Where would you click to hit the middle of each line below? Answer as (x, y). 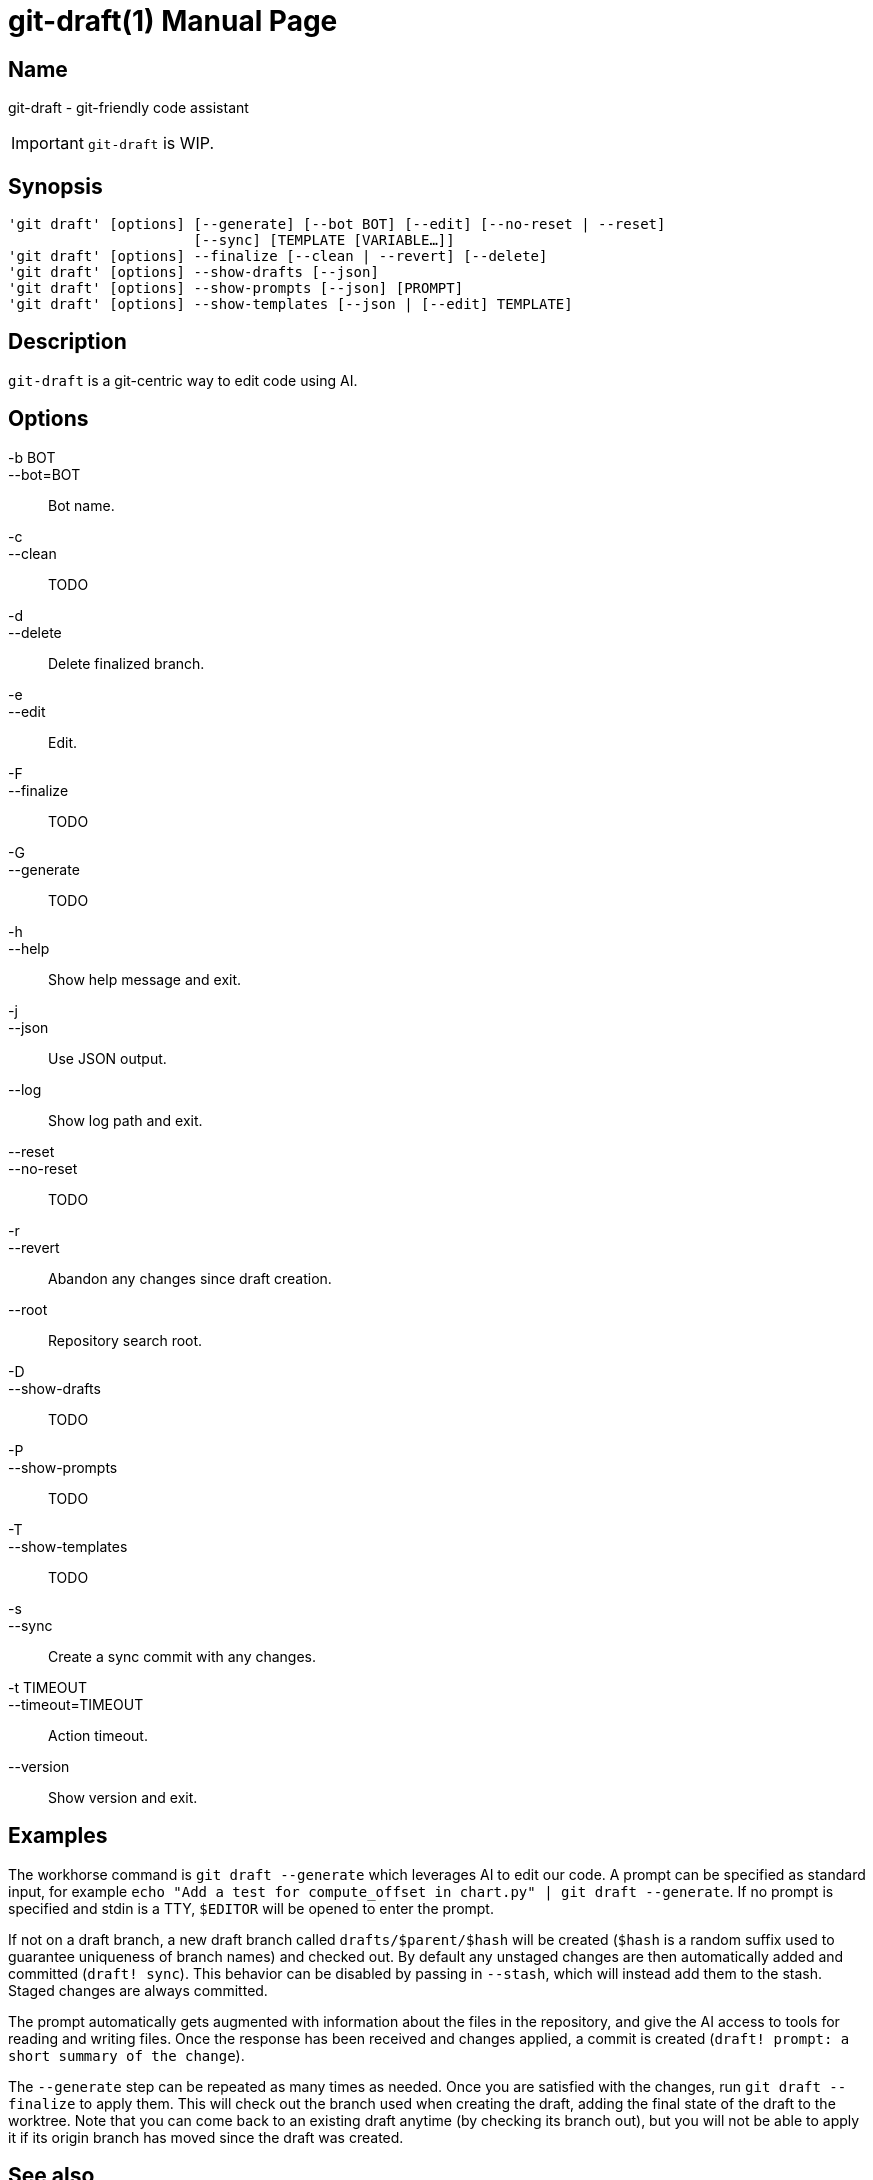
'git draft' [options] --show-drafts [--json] (193, 272)
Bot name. (81, 505)
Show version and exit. (123, 1797)
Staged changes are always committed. (138, 1990)
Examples (58, 1836)
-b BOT (32, 457)
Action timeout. (98, 1735)
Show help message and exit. (145, 979)
